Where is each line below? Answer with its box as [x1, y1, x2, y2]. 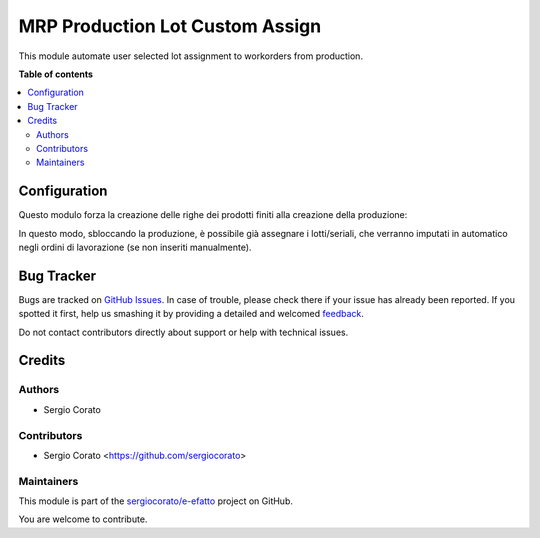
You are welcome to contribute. [18, 513, 148, 525]
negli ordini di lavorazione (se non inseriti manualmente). [18, 241, 252, 253]
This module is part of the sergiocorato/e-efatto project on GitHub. [18, 495, 294, 507]
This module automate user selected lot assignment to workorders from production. [18, 50, 364, 62]
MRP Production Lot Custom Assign [18, 15, 322, 37]
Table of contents [18, 68, 94, 80]
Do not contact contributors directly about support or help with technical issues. [18, 326, 349, 338]
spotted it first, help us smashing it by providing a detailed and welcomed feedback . [18, 308, 365, 320]
